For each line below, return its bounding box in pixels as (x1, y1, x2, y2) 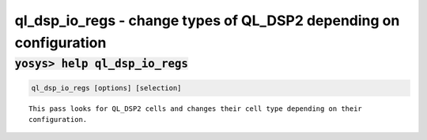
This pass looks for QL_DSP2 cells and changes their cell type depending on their (28, 104, 363, 113)
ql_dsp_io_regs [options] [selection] (31, 83, 182, 92)
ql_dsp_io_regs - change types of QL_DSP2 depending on (14, 12, 400, 29)
